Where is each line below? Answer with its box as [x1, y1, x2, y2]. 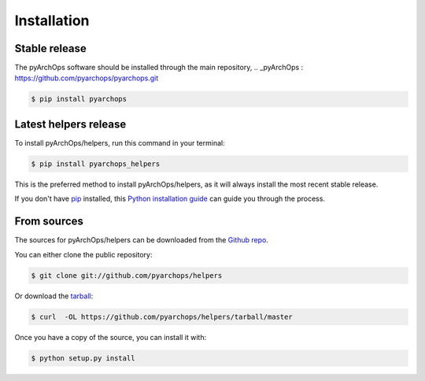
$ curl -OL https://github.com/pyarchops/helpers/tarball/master [31, 312, 293, 321]
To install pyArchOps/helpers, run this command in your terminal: [14, 138, 225, 147]
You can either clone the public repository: [14, 250, 153, 259]
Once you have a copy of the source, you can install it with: [14, 332, 207, 342]
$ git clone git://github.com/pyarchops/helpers [31, 271, 223, 279]
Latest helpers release [14, 117, 127, 131]
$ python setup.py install [31, 353, 135, 362]
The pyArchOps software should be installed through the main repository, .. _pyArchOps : [14, 63, 304, 72]
